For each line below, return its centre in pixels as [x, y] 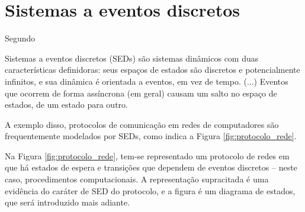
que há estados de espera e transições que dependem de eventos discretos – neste [151, 167]
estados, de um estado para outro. [66, 105]
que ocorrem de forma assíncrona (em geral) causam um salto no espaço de [141, 93]
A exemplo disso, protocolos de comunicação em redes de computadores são [142, 124]
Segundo [20, 38]
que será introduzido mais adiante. [68, 202]
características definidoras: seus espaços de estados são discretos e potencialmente [152, 70]
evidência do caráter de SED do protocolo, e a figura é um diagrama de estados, [150, 190]
